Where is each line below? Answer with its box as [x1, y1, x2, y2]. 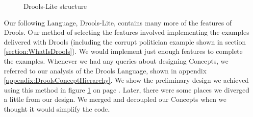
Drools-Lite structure [24, 1, 87, 11]
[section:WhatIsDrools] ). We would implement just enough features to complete [4, 46, 243, 56]
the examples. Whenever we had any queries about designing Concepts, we [4, 55, 228, 66]
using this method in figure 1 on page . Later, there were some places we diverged [4, 84, 250, 94]
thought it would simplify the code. [4, 103, 110, 114]
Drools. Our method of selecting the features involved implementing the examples [4, 27, 249, 37]
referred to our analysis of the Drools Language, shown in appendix [4, 65, 207, 75]
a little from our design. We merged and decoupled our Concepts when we [4, 94, 227, 104]
